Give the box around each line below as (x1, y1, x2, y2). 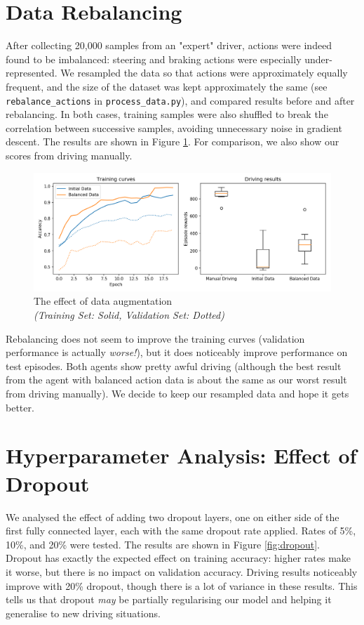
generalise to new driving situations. (6, 605, 161, 620)
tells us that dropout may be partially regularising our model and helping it (6, 592, 332, 607)
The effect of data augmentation (34, 294, 173, 308)
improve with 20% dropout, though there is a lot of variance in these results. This (6, 578, 358, 593)
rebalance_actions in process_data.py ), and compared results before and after (6, 93, 355, 107)
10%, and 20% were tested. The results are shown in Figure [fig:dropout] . (6, 537, 320, 551)
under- (304, 51, 332, 66)
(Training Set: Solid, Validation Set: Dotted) (34, 308, 224, 322)
